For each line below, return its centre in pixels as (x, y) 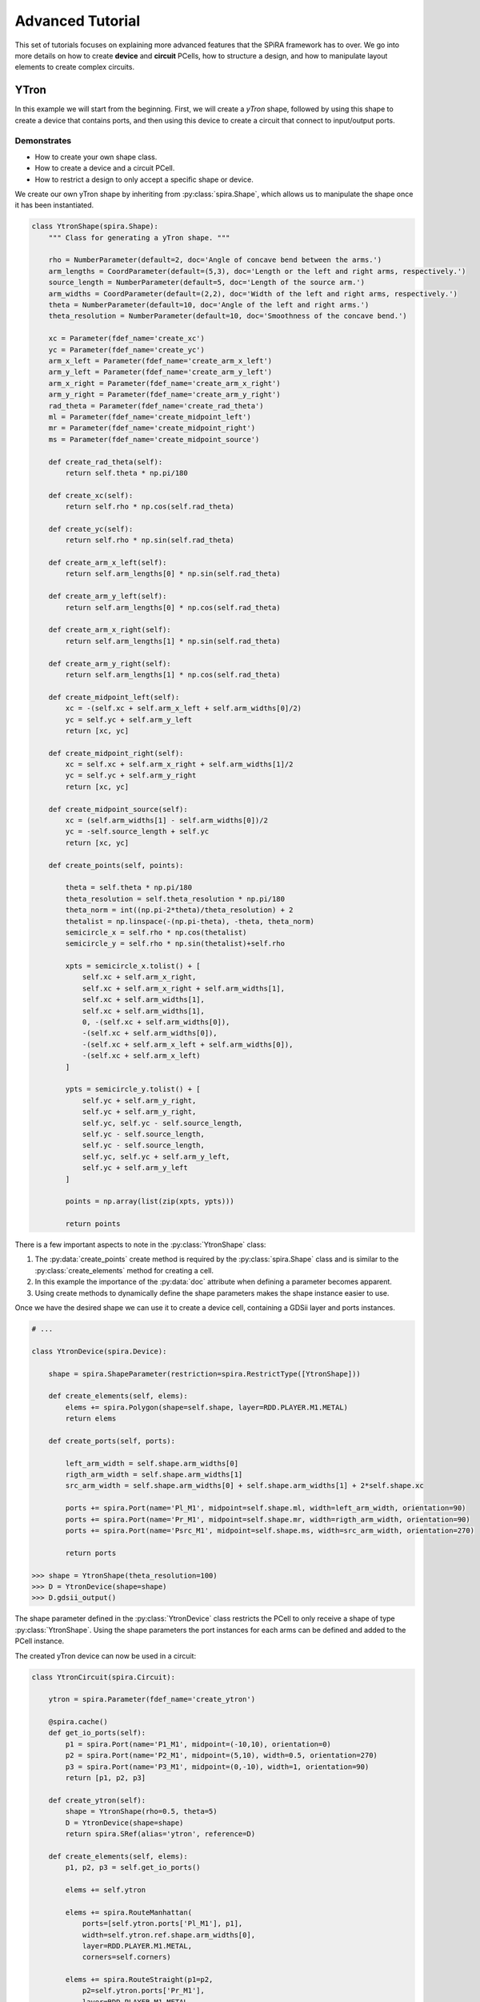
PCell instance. (40, 1641)
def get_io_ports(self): (97, 1733)
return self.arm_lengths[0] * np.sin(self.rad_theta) (173, 574)
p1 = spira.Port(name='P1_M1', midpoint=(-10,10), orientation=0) (198, 1744)
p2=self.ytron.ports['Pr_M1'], (144, 1991)
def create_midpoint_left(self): (114, 697)
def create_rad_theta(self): (106, 462)
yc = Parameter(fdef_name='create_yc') (127, 350)
